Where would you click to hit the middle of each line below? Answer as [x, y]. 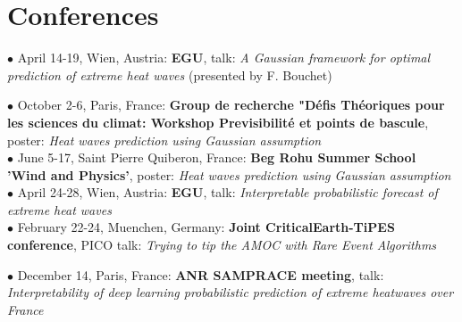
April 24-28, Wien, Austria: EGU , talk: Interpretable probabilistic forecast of [227, 192]
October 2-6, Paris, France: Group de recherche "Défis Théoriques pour [231, 105]
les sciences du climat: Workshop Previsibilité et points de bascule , [218, 122]
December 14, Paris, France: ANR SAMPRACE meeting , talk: [201, 274]
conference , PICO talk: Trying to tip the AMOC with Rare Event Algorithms [222, 245]
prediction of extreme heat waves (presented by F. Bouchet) [170, 74]
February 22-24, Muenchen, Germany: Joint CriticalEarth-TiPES [206, 227]
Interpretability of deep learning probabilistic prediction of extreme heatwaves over [231, 292]
